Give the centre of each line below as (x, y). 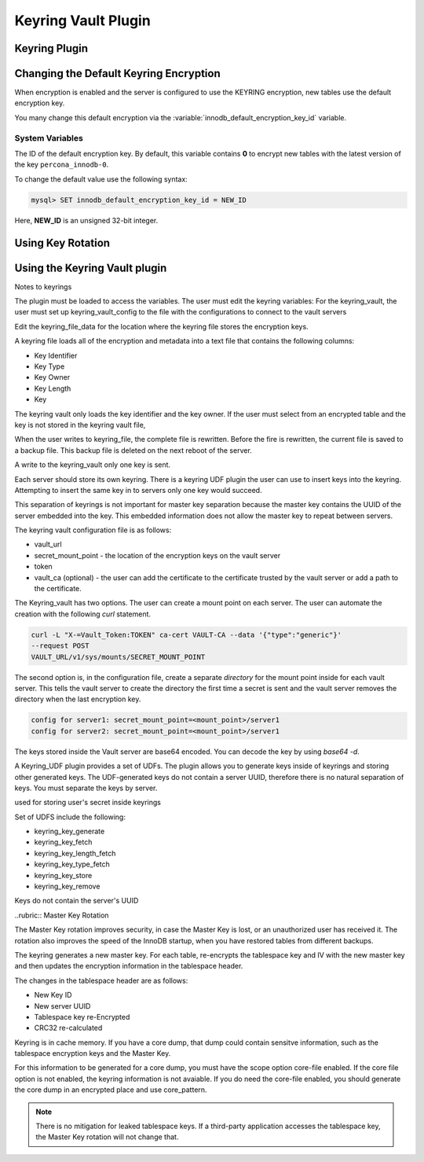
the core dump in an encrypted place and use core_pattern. (111, 1090)
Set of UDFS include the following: (70, 817)
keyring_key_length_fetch (75, 853)
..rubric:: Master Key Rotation (62, 915)
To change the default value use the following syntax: (101, 179)
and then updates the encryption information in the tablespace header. (129, 966)
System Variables (49, 138)
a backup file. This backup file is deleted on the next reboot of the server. (133, 450)
